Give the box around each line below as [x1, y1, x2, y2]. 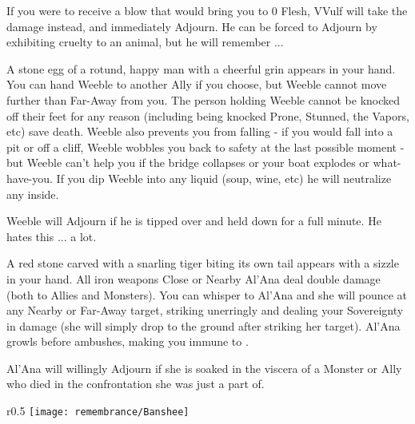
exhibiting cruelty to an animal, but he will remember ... [6, 34, 284, 50]
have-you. [6, 169, 53, 186]
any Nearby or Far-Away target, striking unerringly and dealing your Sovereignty [6, 302, 404, 319]
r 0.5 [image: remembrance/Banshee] [6, 402, 190, 419]
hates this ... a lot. [6, 228, 97, 244]
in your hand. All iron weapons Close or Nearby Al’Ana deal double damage [6, 270, 381, 287]
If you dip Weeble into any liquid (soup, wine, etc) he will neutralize [56, 169, 392, 186]
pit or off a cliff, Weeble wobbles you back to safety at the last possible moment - [6, 138, 405, 155]
